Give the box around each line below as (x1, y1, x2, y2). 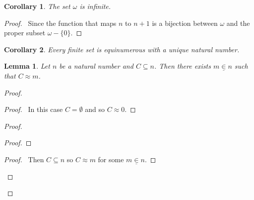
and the (226, 17, 250, 28)
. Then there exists (154, 61, 211, 71)
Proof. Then (4, 154, 44, 164)
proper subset (4, 27, 46, 38)
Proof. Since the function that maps (4, 17, 117, 28)
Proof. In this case (4, 104, 63, 114)
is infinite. (79, 1, 111, 11)
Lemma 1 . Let (4, 61, 50, 71)
